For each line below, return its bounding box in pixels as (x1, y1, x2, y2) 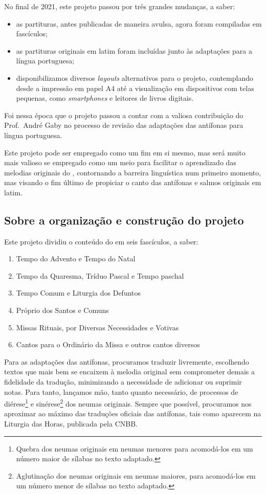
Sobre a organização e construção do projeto (4, 212, 244, 228)
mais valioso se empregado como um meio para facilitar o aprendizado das (4, 157, 236, 168)
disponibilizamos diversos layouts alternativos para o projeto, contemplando (16, 72, 253, 83)
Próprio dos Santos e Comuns (16, 305, 109, 316)
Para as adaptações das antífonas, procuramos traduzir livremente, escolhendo (4, 356, 249, 367)
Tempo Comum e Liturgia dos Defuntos (16, 287, 141, 298)
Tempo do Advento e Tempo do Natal (16, 253, 136, 264)
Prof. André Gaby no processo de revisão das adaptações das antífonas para (4, 120, 243, 130)
